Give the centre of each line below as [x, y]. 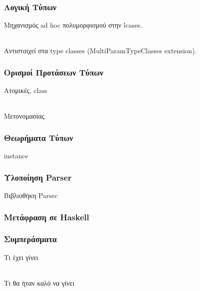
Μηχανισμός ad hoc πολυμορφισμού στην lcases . [73, 25]
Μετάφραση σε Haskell [46, 217]
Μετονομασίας [24, 116]
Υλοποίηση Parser [38, 177]
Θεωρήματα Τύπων [38, 137]
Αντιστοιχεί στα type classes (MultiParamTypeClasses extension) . [100, 51]
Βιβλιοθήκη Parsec [31, 195]
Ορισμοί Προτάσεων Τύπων [54, 72]
